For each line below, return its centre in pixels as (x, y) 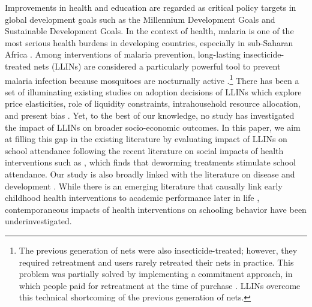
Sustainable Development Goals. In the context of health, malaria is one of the (149, 31)
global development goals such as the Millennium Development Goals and (140, 19)
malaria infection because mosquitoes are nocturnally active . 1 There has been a (152, 79)
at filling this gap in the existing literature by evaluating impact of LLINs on (146, 139)
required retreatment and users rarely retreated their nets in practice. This (156, 262)
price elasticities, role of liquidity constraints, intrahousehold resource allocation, (153, 103)
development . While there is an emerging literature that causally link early (144, 186)
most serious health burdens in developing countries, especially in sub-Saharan (149, 42)
